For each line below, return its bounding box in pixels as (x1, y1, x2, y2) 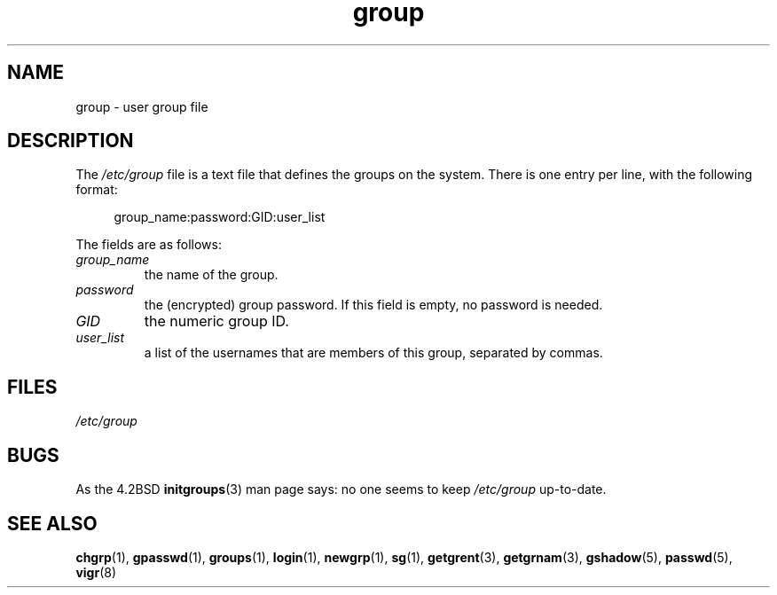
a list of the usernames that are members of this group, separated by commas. (144, 345, 603, 361)
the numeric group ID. (144, 312, 289, 331)
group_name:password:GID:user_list (114, 209, 326, 225)
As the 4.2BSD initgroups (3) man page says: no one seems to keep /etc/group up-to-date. (75, 481, 607, 497)
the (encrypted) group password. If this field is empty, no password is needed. (144, 297, 603, 313)
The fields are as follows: (75, 237, 222, 253)
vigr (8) (75, 564, 117, 580)
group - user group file (75, 98, 208, 114)
